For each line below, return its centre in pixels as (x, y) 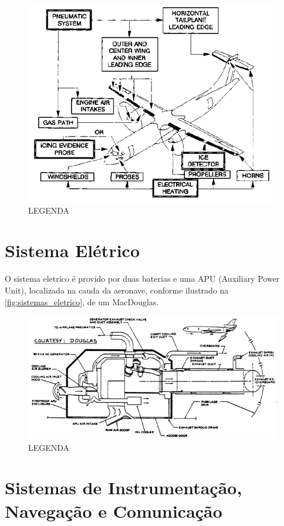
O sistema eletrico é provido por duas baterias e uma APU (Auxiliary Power (142, 279)
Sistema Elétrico (72, 250)
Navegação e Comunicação (114, 510)
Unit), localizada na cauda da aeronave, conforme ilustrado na (117, 290)
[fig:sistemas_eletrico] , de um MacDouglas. (82, 301)
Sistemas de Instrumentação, (124, 488)
